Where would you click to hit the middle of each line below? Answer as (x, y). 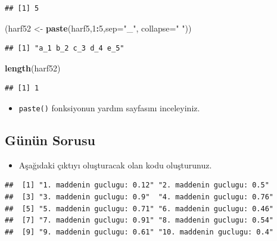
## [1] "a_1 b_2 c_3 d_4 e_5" (65, 48)
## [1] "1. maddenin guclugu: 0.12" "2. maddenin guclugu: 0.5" (137, 185)
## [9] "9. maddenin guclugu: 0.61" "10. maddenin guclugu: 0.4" (139, 232)
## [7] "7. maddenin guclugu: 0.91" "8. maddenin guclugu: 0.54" (139, 220)
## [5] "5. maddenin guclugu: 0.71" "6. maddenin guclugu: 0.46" (139, 209)
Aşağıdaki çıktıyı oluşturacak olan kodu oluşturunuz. (115, 165)
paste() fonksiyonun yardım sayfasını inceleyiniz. (109, 107)
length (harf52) (33, 68)
